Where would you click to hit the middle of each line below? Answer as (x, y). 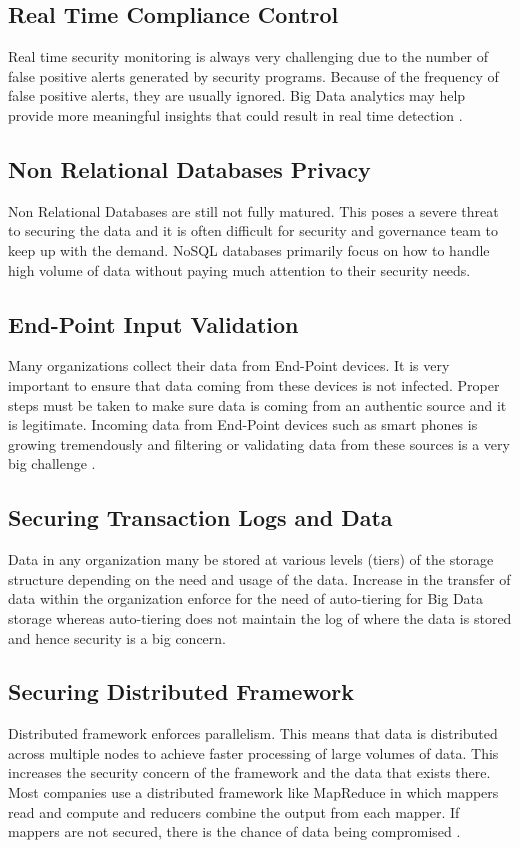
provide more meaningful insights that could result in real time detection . (235, 114)
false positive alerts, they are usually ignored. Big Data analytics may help (237, 95)
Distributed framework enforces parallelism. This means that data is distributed (253, 733)
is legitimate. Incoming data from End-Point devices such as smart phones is (243, 424)
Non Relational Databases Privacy (189, 168)
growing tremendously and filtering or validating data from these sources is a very (259, 443)
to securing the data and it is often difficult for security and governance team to (253, 230)
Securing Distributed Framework (181, 691)
